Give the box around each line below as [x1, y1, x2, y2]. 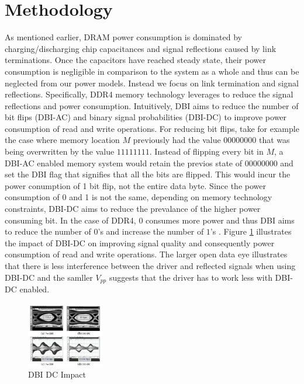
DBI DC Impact [28, 368, 86, 380]
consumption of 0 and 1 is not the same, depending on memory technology [5, 191, 272, 203]
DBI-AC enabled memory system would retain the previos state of [5, 156, 242, 169]
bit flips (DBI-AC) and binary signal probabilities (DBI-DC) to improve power [5, 111, 287, 123]
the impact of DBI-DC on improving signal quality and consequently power [5, 236, 275, 249]
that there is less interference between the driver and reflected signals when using [5, 260, 296, 271]
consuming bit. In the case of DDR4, [5, 214, 136, 226]
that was [259, 134, 290, 146]
